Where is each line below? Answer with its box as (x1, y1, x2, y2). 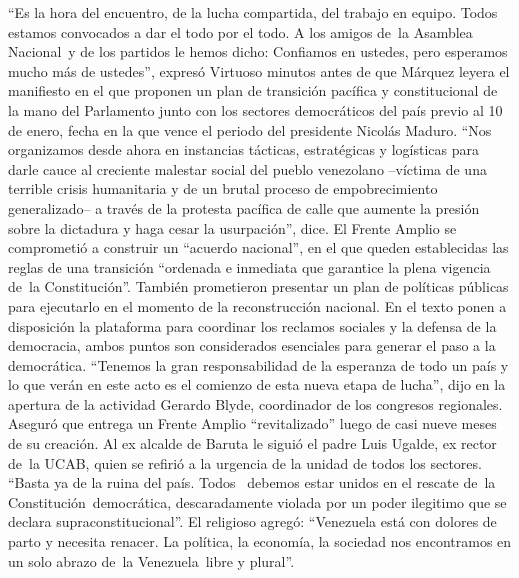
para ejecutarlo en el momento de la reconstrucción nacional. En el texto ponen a (8, 295, 507, 316)
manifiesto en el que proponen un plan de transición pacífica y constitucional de (8, 80, 498, 101)
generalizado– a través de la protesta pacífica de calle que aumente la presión (8, 197, 480, 218)
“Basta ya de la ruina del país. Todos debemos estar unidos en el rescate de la (8, 472, 496, 493)
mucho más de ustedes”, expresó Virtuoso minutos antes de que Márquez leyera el (8, 60, 510, 81)
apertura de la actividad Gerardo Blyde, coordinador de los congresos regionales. (8, 393, 503, 414)
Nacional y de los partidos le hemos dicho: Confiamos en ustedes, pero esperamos (8, 41, 508, 62)
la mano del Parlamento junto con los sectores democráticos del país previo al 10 (8, 99, 503, 120)
